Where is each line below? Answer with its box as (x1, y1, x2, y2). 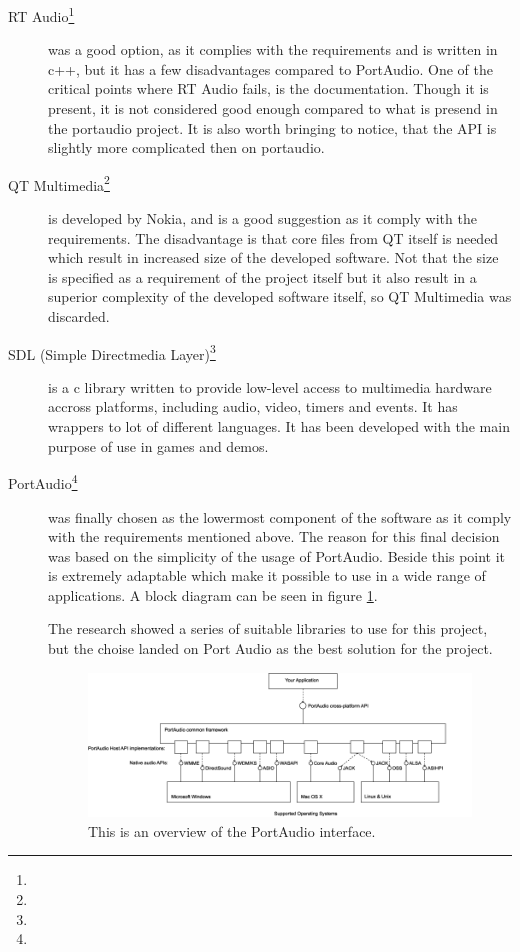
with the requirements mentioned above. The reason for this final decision (48, 526, 500, 547)
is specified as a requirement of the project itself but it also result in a (48, 266, 477, 287)
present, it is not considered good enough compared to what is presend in (48, 98, 498, 119)
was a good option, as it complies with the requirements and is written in (48, 39, 498, 60)
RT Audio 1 (8, 3, 75, 26)
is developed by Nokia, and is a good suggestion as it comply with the (48, 208, 477, 229)
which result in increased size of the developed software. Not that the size (48, 247, 499, 268)
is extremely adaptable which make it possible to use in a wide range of (48, 565, 486, 586)
